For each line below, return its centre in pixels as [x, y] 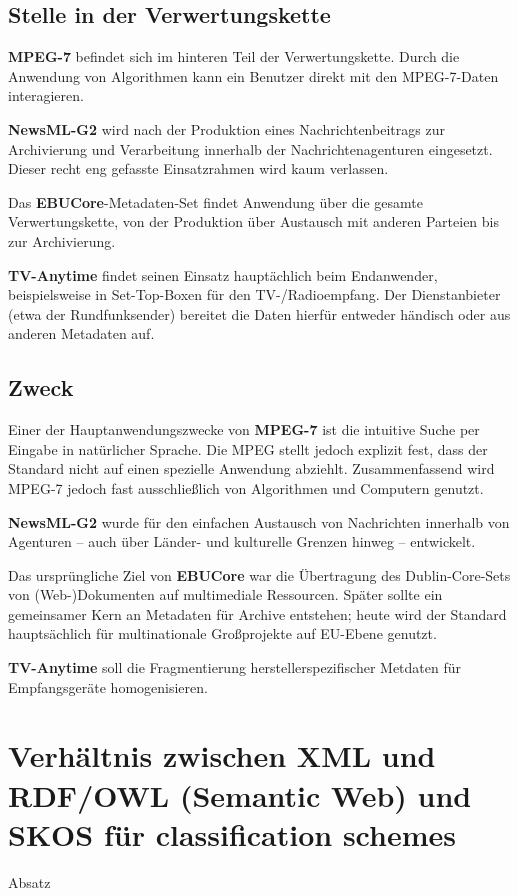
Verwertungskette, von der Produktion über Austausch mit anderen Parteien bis [254, 221]
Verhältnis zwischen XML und [222, 755]
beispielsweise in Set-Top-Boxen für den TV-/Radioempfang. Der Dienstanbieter [254, 294]
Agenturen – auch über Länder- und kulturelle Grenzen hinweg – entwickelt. [242, 541]
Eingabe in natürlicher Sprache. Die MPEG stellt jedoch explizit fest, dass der [248, 448]
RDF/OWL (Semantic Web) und [240, 794]
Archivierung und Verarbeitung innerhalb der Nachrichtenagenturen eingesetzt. [250, 148]
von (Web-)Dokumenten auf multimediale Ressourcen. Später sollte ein [225, 594]
